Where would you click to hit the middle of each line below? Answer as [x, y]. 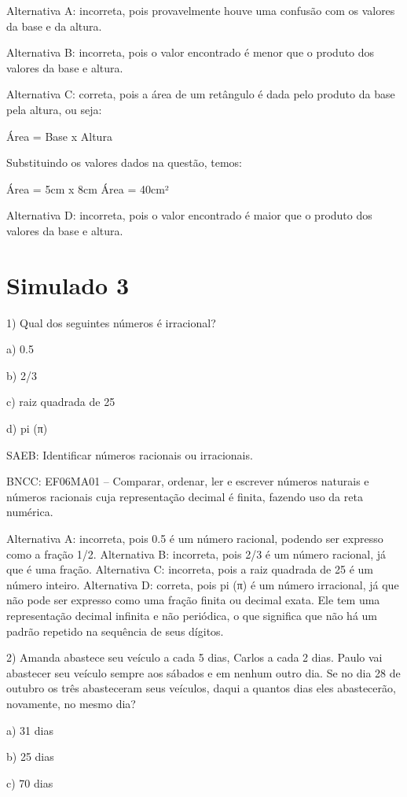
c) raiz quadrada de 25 [61, 402]
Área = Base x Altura [59, 136]
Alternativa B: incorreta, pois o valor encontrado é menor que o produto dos [191, 52]
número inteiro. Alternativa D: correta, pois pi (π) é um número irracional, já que [203, 584]
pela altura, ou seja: [54, 109]
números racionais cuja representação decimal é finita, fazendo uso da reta [185, 496]
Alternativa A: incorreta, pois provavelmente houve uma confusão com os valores [201, 10]
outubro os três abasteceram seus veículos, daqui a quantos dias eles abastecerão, [201, 688]
